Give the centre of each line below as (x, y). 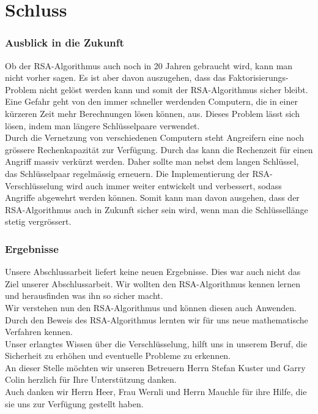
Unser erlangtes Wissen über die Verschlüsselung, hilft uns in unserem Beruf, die (156, 343)
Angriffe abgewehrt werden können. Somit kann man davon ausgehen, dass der (152, 198)
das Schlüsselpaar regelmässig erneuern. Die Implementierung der (127, 173)
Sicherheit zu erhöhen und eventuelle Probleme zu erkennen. (118, 356)
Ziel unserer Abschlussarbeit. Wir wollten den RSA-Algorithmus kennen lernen (153, 283)
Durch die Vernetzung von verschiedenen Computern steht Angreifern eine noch (155, 137)
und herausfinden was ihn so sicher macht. (84, 295)
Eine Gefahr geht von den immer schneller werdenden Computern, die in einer (151, 101)
